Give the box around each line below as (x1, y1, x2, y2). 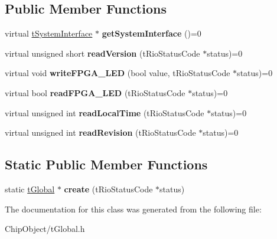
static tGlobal (5, 182, 55, 195)
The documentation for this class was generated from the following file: (5, 202, 262, 215)
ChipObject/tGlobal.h (5, 222, 85, 235)
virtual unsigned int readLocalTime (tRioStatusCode (5, 106, 204, 119)
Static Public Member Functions (5, 155, 208, 173)
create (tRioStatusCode (64, 182, 153, 195)
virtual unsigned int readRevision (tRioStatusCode (5, 126, 196, 139)
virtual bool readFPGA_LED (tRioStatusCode (5, 86, 185, 99)
